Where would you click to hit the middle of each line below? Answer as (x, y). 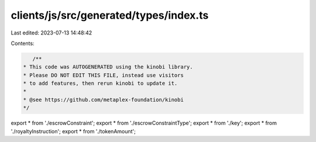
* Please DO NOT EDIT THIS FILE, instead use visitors (103, 75)
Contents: (23, 43)
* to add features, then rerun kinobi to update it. (100, 84)
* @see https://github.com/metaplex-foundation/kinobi (103, 100)
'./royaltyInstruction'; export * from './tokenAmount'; (73, 131)
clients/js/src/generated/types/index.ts (110, 15)
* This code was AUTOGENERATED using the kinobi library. (108, 67)
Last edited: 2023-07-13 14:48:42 (51, 33)
